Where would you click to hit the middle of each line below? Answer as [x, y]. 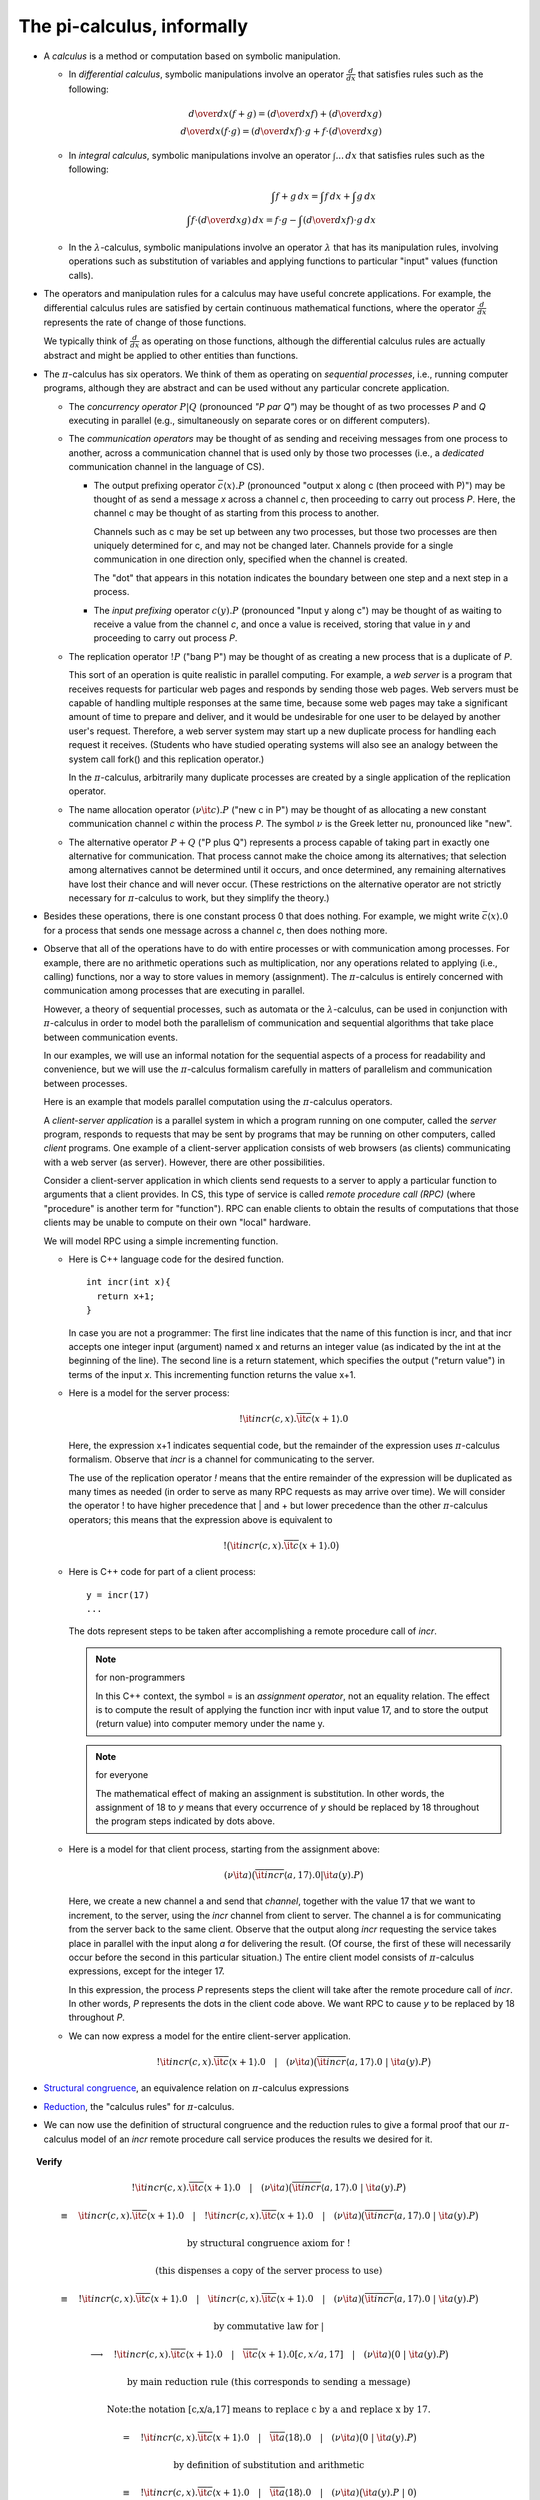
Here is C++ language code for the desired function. [176, 1259]
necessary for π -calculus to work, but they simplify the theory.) [199, 898]
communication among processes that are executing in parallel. [174, 991]
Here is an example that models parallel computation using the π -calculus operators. [218, 1102]
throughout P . [96, 2017]
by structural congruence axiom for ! [268, 2243]
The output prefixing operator [154, 485]
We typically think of [86, 341]
